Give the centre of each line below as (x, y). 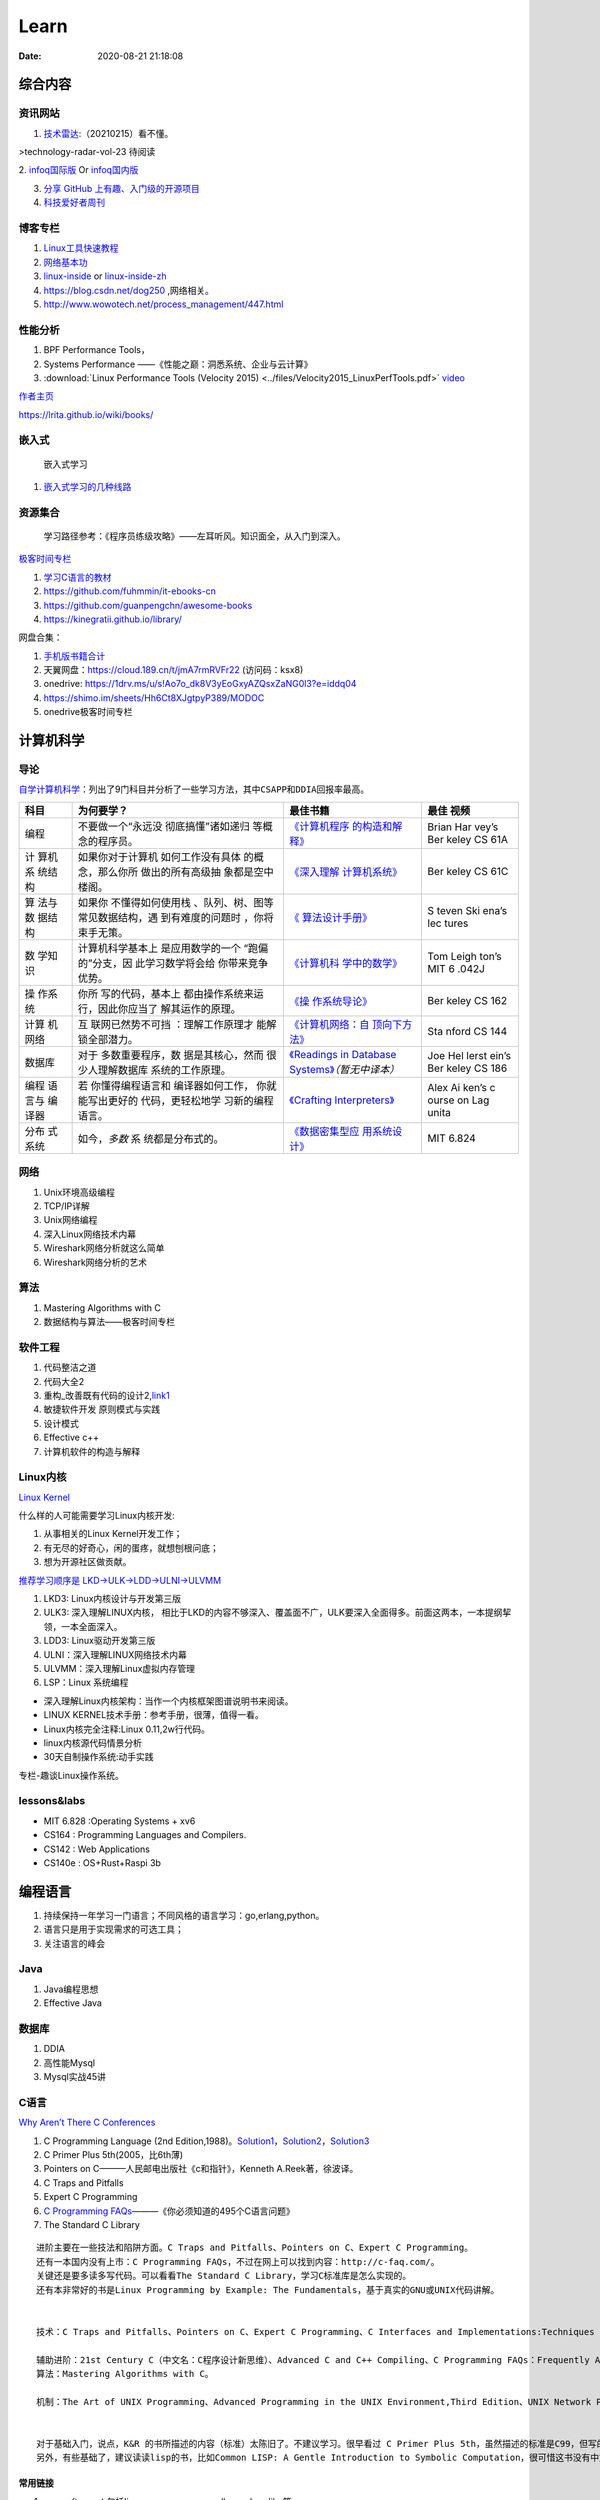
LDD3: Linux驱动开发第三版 (99, 1641)
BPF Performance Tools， (96, 350)
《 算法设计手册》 (331, 917)
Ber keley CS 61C (468, 871)
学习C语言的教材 (77, 577)
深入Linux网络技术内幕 (90, 1234)
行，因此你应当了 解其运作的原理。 (159, 1008)
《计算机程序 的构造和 (341, 826)
